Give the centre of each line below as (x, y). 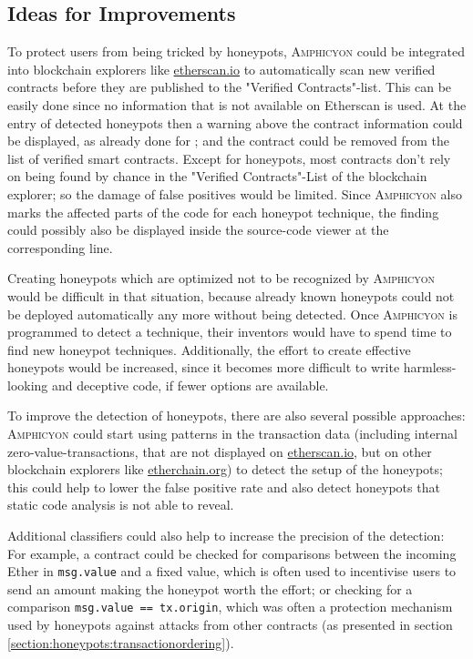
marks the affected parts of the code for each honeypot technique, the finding (223, 212)
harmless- (430, 367)
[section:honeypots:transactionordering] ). (121, 642)
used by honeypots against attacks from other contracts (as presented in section (230, 625)
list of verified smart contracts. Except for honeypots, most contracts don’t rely (229, 158)
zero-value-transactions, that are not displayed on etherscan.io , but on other (220, 451)
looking (28, 385)
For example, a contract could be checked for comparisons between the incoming (232, 553)
